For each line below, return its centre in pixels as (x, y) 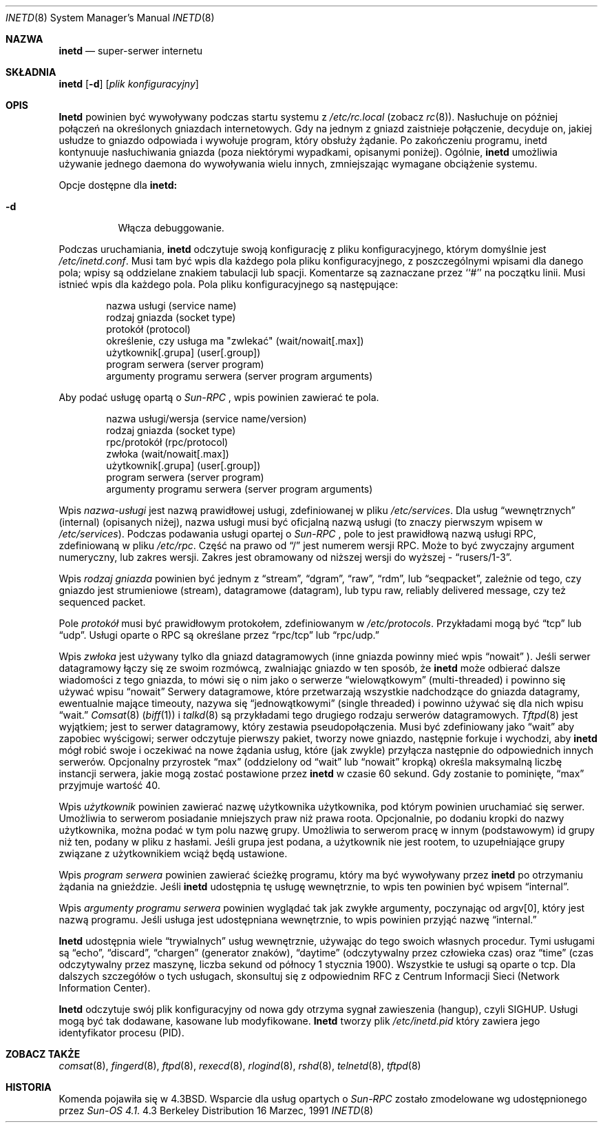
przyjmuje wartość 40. (109, 785)
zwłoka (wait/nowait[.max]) (168, 454)
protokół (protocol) (148, 329)
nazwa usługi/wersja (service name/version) (207, 419)
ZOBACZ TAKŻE (43, 1054)
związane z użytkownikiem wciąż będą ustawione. (173, 853)
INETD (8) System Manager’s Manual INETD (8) (110, 18)
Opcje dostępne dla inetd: (118, 185)
